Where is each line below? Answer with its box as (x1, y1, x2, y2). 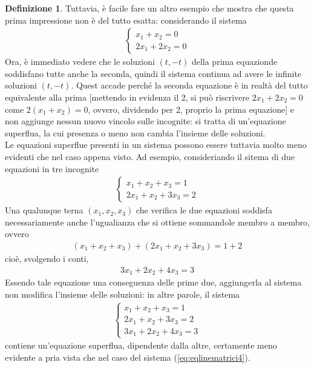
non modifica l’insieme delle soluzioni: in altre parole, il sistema (5, 287, 240, 300)
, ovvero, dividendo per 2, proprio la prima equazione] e (88, 102, 294, 115)
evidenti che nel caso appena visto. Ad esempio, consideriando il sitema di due (5, 150, 295, 162)
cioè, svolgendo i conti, (5, 252, 89, 264)
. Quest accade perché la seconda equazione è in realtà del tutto (71, 79, 308, 92)
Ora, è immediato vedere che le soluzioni (5, 55, 155, 68)
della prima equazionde (191, 55, 278, 68)
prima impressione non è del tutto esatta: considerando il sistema (5, 13, 247, 26)
